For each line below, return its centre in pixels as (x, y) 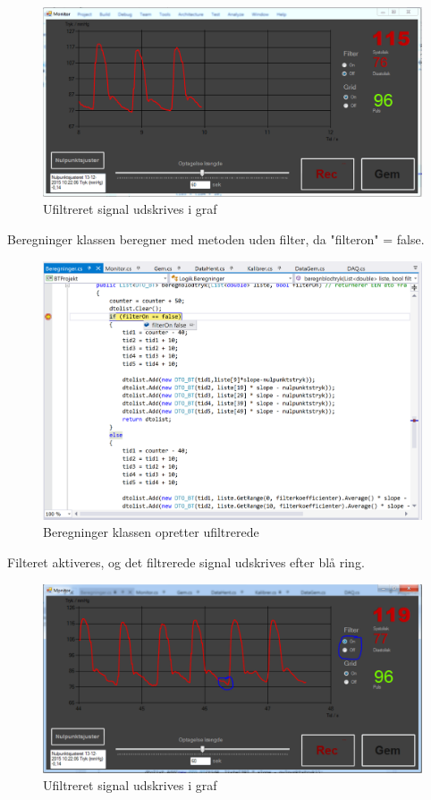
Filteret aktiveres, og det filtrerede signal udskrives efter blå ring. (186, 562)
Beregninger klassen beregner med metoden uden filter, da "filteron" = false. (216, 238)
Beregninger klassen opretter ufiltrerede (151, 532)
